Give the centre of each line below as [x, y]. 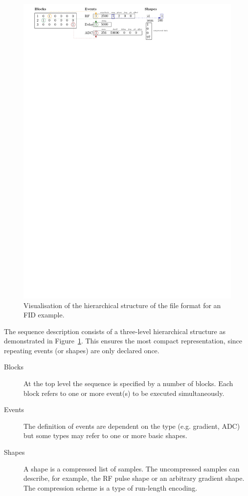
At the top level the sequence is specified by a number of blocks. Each [128, 383]
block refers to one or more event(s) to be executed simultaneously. [124, 393]
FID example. [44, 315]
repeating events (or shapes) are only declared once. [82, 350]
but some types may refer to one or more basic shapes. [105, 435]
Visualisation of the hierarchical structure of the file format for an [122, 305]
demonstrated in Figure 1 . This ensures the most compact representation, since [123, 341]
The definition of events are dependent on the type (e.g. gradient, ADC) [132, 426]
